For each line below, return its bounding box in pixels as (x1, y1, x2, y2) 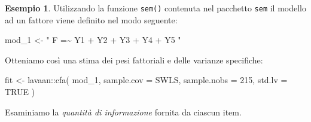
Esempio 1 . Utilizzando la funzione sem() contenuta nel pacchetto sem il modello (5, 2, 307, 14)
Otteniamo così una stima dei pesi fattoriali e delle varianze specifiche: (5, 53, 263, 66)
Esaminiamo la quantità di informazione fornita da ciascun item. (5, 105, 242, 118)
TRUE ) (5, 86, 35, 98)
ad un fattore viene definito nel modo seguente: (5, 13, 178, 26)
